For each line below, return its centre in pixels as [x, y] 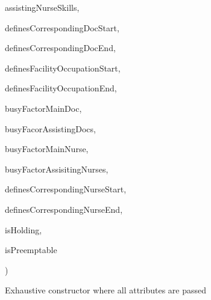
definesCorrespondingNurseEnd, [64, 209]
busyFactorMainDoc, [43, 108]
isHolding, [24, 229]
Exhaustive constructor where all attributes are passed [106, 290]
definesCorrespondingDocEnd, [60, 48]
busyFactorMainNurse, [47, 149]
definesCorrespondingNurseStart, [66, 189]
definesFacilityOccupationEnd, [61, 88]
